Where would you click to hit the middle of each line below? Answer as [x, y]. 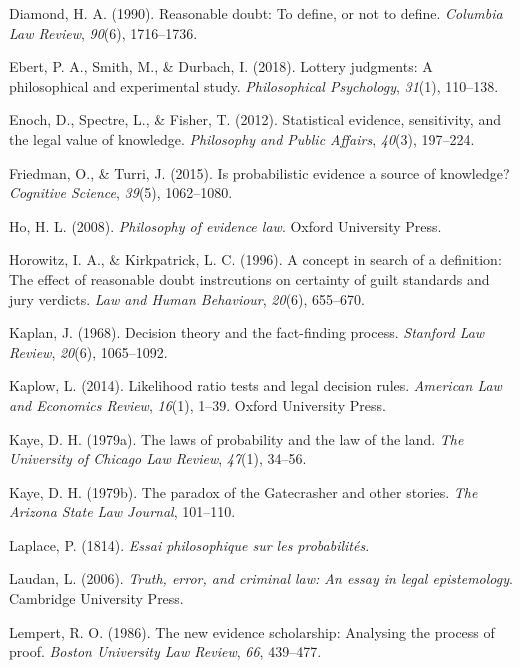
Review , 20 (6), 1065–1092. [88, 351]
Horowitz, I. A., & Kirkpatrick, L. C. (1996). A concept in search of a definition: [255, 259]
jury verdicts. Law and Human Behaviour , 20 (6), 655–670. [187, 298]
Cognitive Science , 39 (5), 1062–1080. [121, 192]
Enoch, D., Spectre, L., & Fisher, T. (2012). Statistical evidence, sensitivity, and [255, 119]
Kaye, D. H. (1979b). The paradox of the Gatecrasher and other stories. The [243, 491]
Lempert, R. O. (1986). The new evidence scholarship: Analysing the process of [252, 631]
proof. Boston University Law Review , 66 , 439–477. [165, 651]
